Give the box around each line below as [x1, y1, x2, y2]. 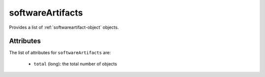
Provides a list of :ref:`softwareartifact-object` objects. [9, 24, 119, 30]
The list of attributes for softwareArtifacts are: [9, 50, 111, 56]
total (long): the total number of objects [33, 61, 117, 67]
